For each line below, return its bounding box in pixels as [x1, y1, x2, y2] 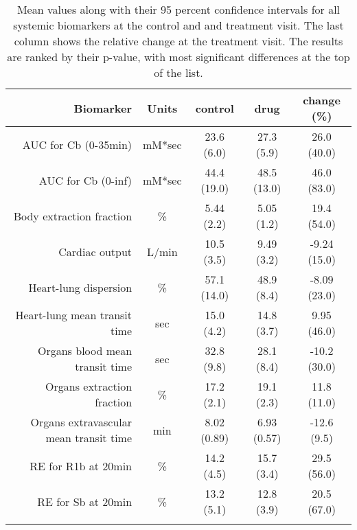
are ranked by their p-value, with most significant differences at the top [7, 49, 350, 65]
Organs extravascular [30, 414, 133, 430]
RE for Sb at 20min [37, 493, 133, 509]
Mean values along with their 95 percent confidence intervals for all [16, 1, 341, 17]
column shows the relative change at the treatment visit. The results [14, 33, 343, 49]
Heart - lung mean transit [15, 307, 133, 323]
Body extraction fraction [13, 207, 133, 224]
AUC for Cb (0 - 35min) [22, 136, 133, 152]
